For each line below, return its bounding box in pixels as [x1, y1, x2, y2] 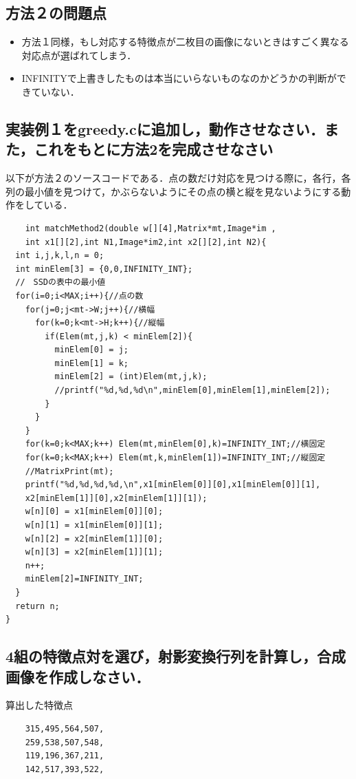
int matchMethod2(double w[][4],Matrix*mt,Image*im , [25, 223, 276, 233]
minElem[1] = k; [54, 358, 129, 368]
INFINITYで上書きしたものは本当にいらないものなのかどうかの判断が [21, 71, 337, 85]
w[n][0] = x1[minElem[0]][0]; [25, 506, 164, 517]
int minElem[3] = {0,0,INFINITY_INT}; [15, 264, 193, 274]
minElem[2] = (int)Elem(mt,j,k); [54, 372, 208, 382]
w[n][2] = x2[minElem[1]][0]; [25, 533, 164, 544]
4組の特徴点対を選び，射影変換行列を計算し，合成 [5, 645, 346, 667]
